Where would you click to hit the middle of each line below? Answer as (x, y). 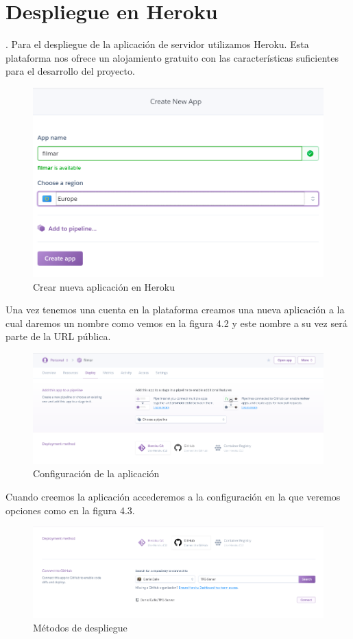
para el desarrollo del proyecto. (70, 71)
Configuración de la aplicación (96, 473)
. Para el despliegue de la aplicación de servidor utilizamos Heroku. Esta (157, 44)
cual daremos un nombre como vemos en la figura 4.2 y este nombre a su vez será (176, 323)
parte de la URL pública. (58, 336)
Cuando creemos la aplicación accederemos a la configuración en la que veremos (173, 496)
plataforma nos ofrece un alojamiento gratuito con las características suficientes (172, 57)
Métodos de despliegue (80, 627)
